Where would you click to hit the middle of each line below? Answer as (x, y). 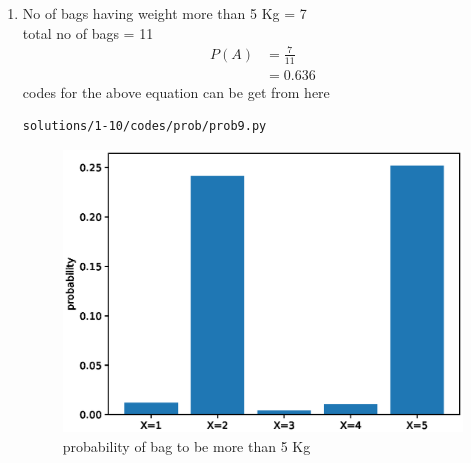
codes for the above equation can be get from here (176, 91)
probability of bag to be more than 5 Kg (186, 445)
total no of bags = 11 (88, 32)
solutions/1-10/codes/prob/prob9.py (144, 126)
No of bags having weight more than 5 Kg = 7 (164, 13)
